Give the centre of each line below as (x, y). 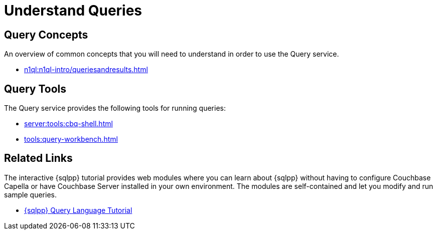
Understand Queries (73, 11)
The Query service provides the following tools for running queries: (115, 108)
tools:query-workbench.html (71, 139)
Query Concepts (46, 35)
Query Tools (35, 89)
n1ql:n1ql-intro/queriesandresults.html (86, 70)
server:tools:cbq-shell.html (68, 124)
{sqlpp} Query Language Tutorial (78, 210)
